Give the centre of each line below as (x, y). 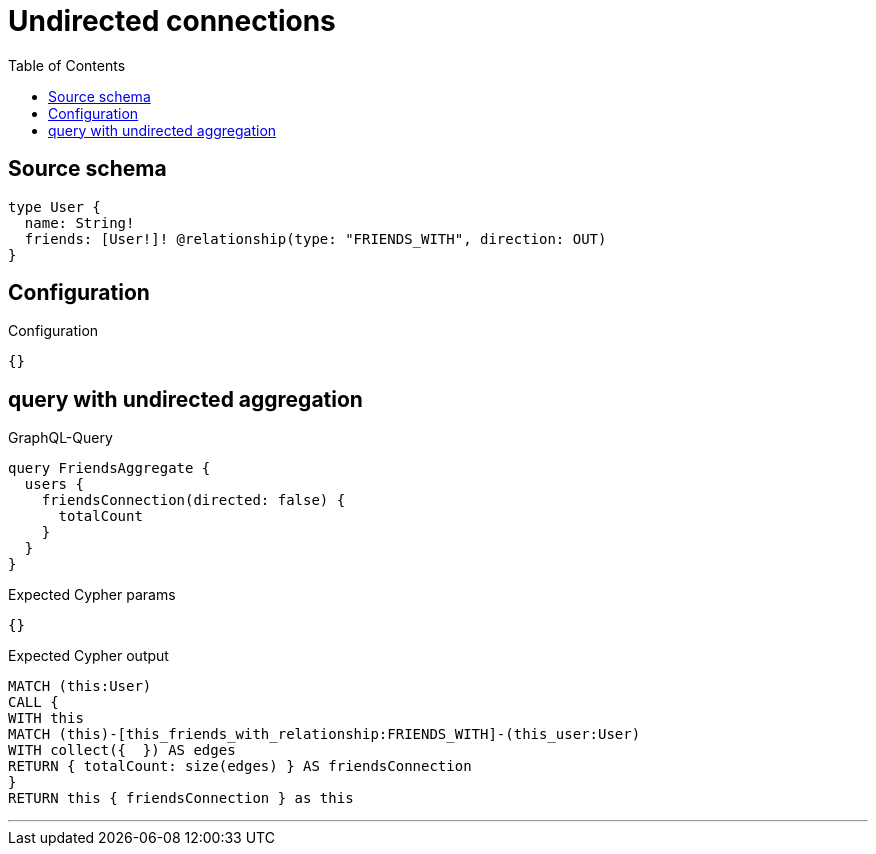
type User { (54, 206)
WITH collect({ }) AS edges (122, 750)
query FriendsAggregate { (109, 468)
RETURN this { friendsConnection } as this (181, 798)
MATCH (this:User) (80, 686)
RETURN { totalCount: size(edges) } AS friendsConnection (240, 766)
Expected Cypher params (92, 595)
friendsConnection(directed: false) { (193, 500)
